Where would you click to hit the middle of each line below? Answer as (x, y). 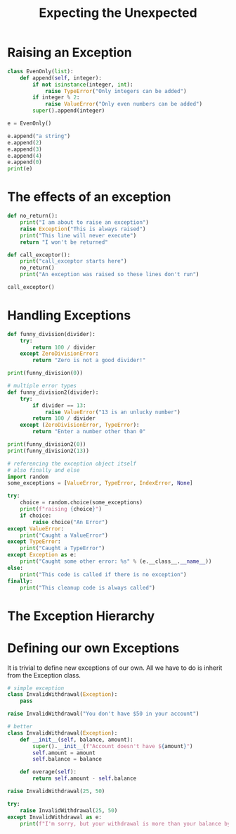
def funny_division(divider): (52, 334)
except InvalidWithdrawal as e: (54, 817)
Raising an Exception (70, 52)
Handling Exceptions (69, 316)
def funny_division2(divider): (53, 392)
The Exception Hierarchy (81, 616)
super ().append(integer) (69, 111)
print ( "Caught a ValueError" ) (64, 535)
